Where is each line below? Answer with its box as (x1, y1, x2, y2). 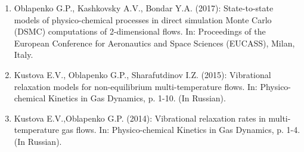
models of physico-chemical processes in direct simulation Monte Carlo (14, 13, 272, 26)
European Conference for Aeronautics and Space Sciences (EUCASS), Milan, (14, 36, 295, 49)
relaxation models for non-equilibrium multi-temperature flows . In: (14, 80, 258, 92)
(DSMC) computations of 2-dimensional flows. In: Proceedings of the (14, 25, 266, 38)
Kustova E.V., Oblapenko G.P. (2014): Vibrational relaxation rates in (14, 111, 266, 124)
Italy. (14, 48, 33, 61)
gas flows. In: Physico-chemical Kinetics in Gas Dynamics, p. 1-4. (61, 123, 300, 136)
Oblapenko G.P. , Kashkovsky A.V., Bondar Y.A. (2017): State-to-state (14, 2, 274, 14)
